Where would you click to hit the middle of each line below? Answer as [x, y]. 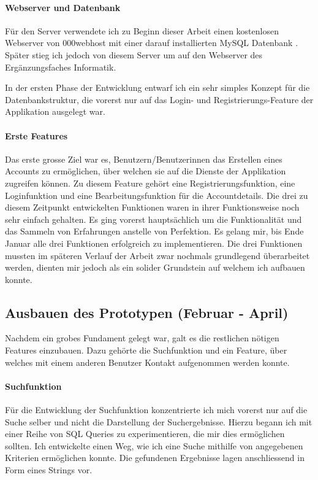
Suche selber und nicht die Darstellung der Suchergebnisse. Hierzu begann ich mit [159, 421]
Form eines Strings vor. [49, 470]
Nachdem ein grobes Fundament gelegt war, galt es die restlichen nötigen [142, 338]
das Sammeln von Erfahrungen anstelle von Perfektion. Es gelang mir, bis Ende [154, 231]
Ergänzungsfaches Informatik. [61, 67]
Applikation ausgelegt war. [55, 111]
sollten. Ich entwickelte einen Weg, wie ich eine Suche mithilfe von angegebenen [154, 445]
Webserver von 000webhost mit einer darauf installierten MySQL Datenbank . [152, 43]
